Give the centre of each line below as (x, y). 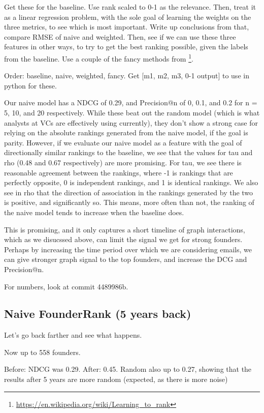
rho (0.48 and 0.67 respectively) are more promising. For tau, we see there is (123, 162)
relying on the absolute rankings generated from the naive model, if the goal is (126, 132)
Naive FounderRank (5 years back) (98, 314)
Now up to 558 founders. (42, 352)
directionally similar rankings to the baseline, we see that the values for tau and (128, 152)
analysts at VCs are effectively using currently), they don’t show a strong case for (131, 122)
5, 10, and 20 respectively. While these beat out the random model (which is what (132, 112)
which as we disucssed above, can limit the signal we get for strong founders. (123, 239)
